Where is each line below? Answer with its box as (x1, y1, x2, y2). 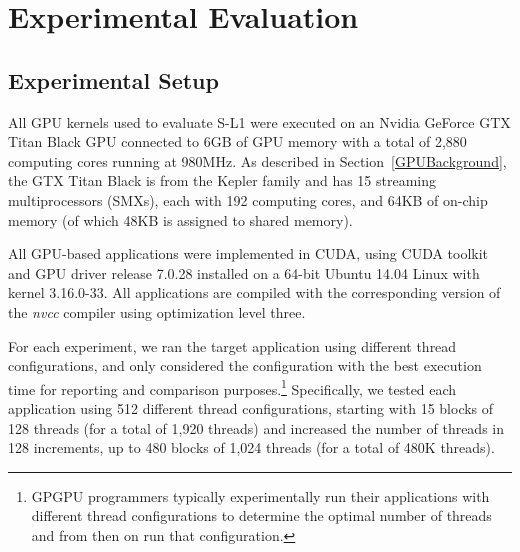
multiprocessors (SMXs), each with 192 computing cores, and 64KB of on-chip (8, 189, 488, 210)
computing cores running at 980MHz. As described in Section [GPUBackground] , (8, 150, 507, 171)
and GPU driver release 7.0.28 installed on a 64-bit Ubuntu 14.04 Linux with (8, 262, 480, 283)
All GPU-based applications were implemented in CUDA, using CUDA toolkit (8, 243, 489, 264)
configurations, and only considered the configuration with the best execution (8, 355, 482, 376)
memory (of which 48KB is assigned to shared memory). (8, 209, 353, 230)
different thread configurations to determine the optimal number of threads (31, 505, 492, 526)
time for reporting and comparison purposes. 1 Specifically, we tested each (8, 375, 457, 399)
